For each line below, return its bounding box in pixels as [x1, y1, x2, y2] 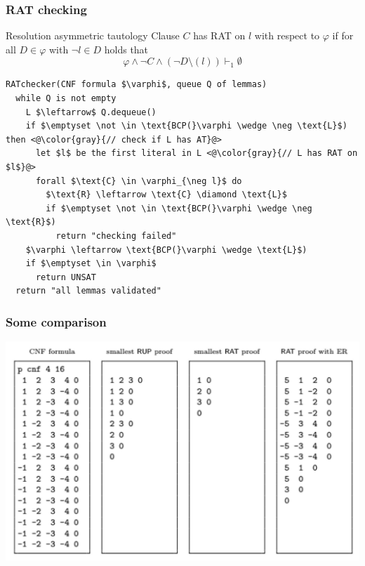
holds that [104, 41, 149, 56]
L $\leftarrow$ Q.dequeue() [25, 107, 157, 117]
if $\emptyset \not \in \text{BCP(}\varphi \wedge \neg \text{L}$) [25, 121, 347, 131]
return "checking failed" [55, 230, 177, 241]
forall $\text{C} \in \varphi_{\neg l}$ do [35, 176, 242, 186]
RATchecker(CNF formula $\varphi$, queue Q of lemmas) [6, 79, 267, 90]
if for [332, 28, 354, 43]
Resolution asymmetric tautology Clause [6, 28, 180, 43]
